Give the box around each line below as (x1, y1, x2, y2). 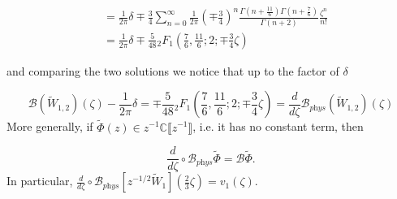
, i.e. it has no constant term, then (192, 118, 364, 135)
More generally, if (6, 118, 93, 135)
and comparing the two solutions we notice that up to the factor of (6, 62, 339, 79)
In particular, (6, 172, 73, 189)
